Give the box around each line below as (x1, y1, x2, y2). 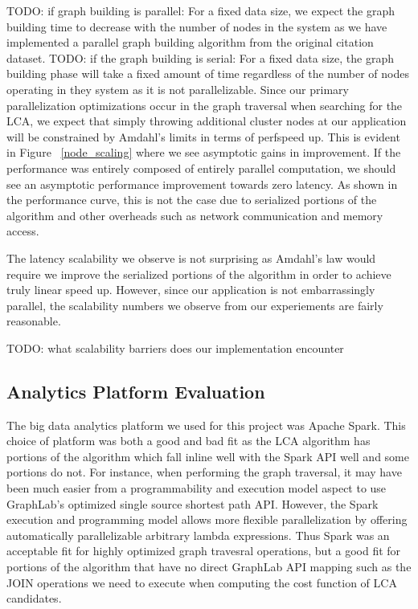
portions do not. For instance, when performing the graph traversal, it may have (6, 464, 402, 480)
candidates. (6, 590, 62, 607)
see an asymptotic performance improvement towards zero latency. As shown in (6, 175, 398, 192)
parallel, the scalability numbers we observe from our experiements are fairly (6, 296, 383, 313)
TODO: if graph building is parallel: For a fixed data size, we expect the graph (6, 2, 395, 18)
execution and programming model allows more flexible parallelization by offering (6, 511, 408, 528)
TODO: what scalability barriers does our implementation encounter (6, 339, 344, 356)
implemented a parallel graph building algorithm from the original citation (6, 34, 374, 51)
